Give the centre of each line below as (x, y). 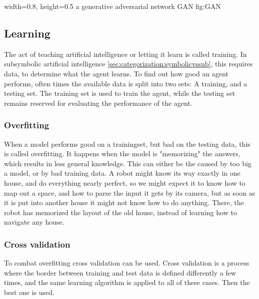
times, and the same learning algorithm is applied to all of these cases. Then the (127, 282)
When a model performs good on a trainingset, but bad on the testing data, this (127, 144)
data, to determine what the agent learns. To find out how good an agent (116, 73)
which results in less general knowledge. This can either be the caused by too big (128, 163)
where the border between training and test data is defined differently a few (120, 272)
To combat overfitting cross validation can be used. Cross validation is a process (127, 263)
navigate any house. (34, 222)
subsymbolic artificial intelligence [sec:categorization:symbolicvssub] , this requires (128, 64)
